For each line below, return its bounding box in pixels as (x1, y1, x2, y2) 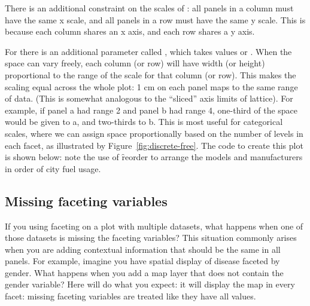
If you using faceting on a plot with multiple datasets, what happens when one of (5, 219, 303, 232)
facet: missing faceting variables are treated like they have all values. (5, 290, 256, 302)
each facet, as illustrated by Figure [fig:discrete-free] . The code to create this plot (5, 139, 303, 151)
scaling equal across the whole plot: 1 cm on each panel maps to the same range (5, 80, 298, 93)
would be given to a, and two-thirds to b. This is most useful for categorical (5, 115, 283, 128)
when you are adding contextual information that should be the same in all (5, 243, 281, 255)
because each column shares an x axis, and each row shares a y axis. (5, 25, 255, 38)
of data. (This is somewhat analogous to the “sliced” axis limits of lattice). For (5, 92, 293, 105)
